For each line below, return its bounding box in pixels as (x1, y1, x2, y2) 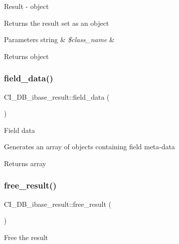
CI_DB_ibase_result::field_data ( (4, 91, 110, 102)
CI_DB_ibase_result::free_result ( (4, 198, 111, 209)
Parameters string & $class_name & (4, 34, 115, 45)
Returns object (4, 51, 49, 61)
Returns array (4, 158, 46, 168)
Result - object (4, 1, 49, 11)
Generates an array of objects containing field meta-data (4, 141, 175, 152)
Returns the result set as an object (4, 17, 109, 28)
